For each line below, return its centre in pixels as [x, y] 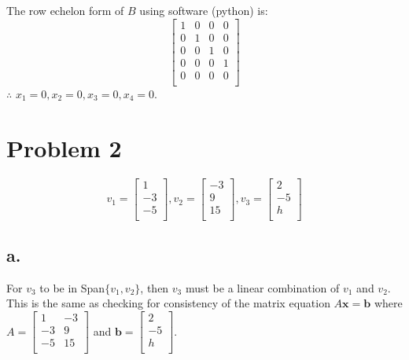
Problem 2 [64, 147]
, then [155, 287]
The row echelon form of [65, 10]
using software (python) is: [204, 10]
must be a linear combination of [262, 287]
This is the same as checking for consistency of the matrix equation [168, 303]
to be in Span [72, 287]
